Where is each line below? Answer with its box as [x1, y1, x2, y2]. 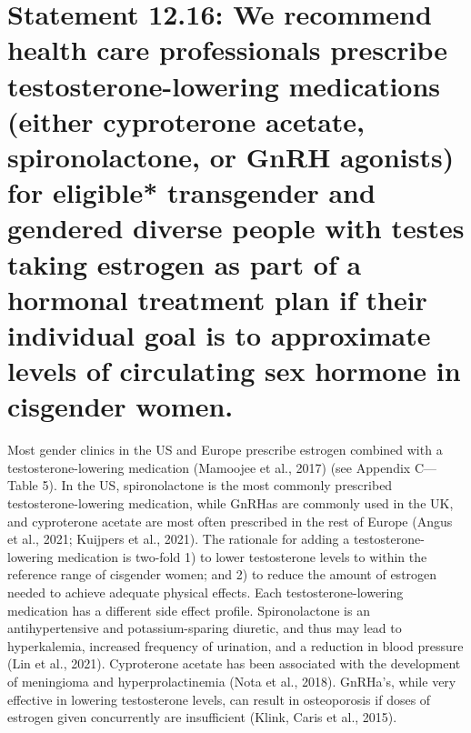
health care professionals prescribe [7, 31, 447, 68]
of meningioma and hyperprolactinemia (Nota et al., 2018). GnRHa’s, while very [7, 671, 456, 690]
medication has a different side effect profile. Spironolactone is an [7, 600, 370, 619]
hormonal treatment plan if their [7, 280, 427, 317]
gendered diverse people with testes [7, 209, 465, 246]
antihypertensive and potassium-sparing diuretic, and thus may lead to [7, 618, 402, 638]
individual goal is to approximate [7, 316, 431, 353]
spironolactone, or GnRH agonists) [7, 137, 455, 175]
